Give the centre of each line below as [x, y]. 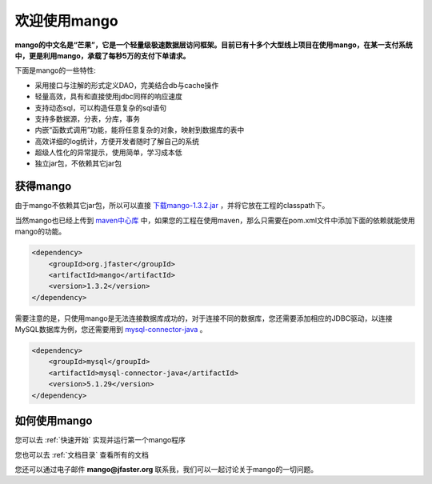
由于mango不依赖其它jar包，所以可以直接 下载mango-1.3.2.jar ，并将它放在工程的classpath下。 [172, 206]
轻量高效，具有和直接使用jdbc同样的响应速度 [109, 97]
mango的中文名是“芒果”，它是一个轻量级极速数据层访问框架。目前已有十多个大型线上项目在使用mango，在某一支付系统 [214, 45]
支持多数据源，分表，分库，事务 [87, 118]
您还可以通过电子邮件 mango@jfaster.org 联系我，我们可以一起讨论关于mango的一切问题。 [166, 469]
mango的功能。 [40, 231]
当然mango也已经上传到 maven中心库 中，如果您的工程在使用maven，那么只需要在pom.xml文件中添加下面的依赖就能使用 [215, 220]
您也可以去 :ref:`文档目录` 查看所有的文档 [82, 454]
